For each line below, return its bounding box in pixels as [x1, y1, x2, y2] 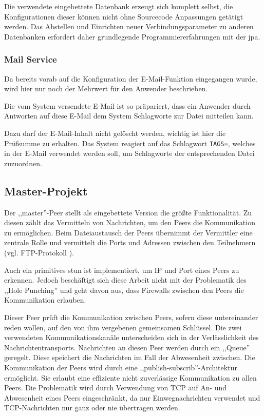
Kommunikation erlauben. [4, 294, 86, 305]
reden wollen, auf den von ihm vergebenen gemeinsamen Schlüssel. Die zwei [4, 322, 242, 332]
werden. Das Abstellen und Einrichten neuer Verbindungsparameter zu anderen [4, 21, 254, 32]
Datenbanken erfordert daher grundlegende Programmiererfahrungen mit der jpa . [4, 31, 260, 42]
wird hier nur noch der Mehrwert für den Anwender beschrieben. [4, 83, 208, 94]
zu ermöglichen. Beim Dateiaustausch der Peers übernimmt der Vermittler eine [4, 227, 253, 237]
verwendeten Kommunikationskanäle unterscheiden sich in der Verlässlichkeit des [4, 332, 259, 343]
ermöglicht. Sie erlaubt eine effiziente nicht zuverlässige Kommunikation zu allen [4, 372, 257, 383]
